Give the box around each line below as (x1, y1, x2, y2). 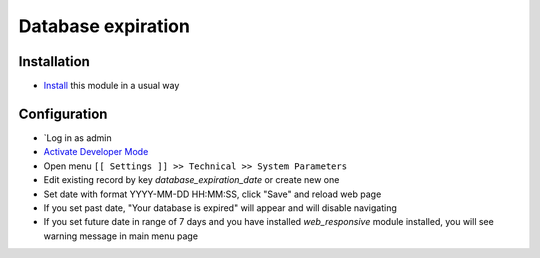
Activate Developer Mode (43, 146, 149, 158)
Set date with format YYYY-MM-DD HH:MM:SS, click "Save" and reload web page (43, 188, 382, 200)
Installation (18, 53, 90, 70)
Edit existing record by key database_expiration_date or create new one (43, 174, 340, 186)
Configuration (18, 105, 108, 122)
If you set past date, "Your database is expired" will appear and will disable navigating (43, 201, 397, 214)
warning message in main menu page (43, 230, 199, 242)
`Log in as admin (43, 131, 112, 144)
